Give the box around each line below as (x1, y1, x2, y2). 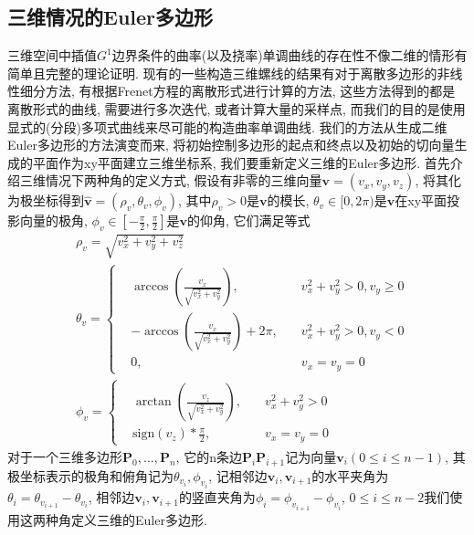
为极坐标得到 (7, 191, 84, 210)
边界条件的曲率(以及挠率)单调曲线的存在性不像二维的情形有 (111, 46, 468, 65)
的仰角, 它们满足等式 (187, 211, 311, 230)
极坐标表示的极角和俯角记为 (7, 466, 174, 485)
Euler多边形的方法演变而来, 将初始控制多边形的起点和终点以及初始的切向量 (7, 135, 455, 154)
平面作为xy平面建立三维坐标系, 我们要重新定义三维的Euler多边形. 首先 (32, 152, 450, 172)
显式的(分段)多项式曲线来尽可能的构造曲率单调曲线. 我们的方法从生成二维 (7, 117, 448, 136)
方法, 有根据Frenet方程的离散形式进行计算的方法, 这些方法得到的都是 (45, 81, 456, 100)
